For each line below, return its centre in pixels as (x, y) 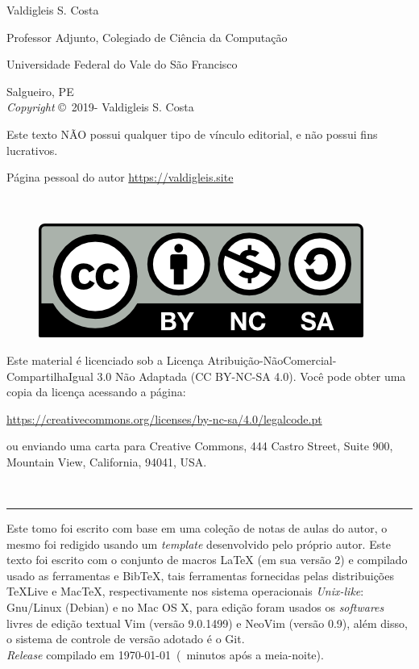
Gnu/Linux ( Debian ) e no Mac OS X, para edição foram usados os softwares (195, 607)
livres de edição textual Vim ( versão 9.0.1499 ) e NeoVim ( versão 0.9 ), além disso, (207, 623)
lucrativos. (32, 150)
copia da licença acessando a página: (96, 392)
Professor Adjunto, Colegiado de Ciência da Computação (147, 37)
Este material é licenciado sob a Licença (105, 360)
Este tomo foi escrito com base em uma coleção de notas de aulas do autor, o (197, 528)
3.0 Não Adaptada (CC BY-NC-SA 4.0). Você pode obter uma (251, 376)
